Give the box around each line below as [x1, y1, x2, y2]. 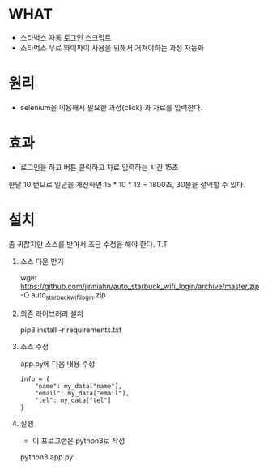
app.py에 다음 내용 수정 [19, 358, 96, 369]
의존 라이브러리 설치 [19, 309, 83, 318]
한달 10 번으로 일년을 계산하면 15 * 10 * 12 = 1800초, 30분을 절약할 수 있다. [8, 179, 245, 189]
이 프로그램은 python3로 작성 [32, 435, 125, 446]
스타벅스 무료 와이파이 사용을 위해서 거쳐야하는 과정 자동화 [19, 42, 205, 53]
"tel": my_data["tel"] [35, 396, 112, 404]
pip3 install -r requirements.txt [19, 325, 122, 335]
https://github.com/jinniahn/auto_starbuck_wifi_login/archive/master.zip [19, 281, 260, 291]
